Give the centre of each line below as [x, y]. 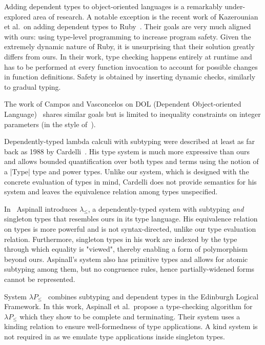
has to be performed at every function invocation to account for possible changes [131, 66]
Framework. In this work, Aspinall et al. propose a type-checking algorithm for [128, 306]
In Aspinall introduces [41, 208]
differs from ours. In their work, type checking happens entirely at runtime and [128, 56]
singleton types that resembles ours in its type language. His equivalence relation [131, 219]
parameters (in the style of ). [50, 124]
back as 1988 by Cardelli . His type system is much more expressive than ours [127, 151]
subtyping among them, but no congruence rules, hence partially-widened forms [129, 269]
